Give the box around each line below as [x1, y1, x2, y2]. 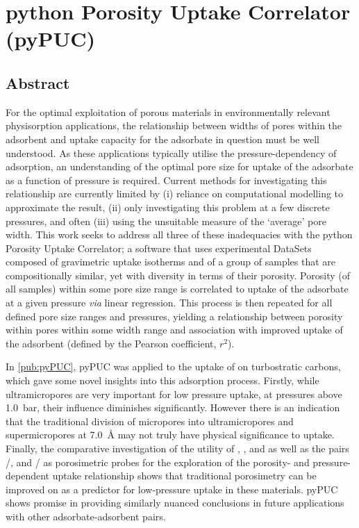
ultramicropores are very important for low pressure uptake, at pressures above [6, 386, 342, 401]
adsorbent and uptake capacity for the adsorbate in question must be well [6, 131, 319, 146]
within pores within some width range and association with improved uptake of [6, 322, 343, 337]
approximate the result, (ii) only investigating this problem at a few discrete [6, 199, 330, 214]
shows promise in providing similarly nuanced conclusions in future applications [6, 495, 344, 510]
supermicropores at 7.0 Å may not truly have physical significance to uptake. [6, 427, 335, 442]
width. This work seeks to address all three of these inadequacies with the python [6, 227, 353, 242]
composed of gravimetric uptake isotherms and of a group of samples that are [6, 254, 336, 269]
